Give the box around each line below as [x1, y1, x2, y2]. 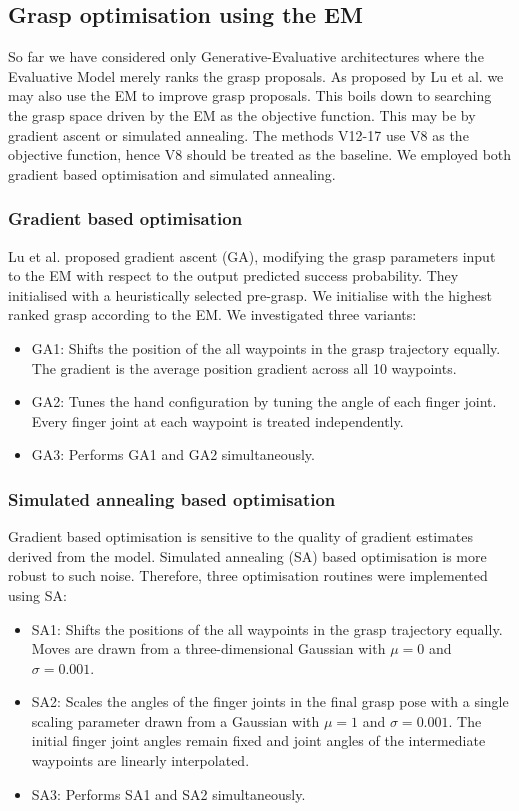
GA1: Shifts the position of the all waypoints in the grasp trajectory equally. [31, 337, 501, 358]
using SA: [8, 584, 67, 605]
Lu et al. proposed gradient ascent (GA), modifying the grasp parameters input [8, 245, 496, 266]
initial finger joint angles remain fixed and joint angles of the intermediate [31, 730, 486, 751]
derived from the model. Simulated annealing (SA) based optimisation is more [8, 545, 487, 566]
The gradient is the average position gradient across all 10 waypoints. [31, 357, 457, 378]
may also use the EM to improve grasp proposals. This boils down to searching [8, 85, 492, 106]
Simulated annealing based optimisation [8, 486, 336, 511]
